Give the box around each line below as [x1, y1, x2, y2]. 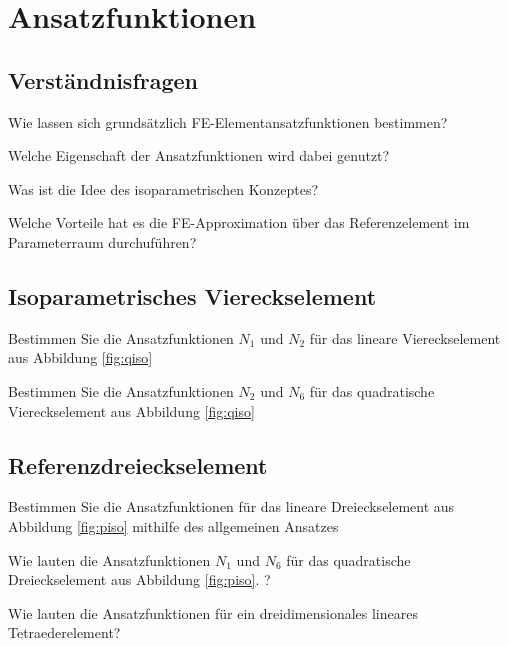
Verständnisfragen [8, 64, 199, 95]
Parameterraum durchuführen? [8, 231, 197, 252]
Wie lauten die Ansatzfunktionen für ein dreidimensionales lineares [8, 602, 418, 623]
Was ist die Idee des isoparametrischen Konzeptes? [8, 178, 319, 199]
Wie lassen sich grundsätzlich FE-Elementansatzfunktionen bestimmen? [8, 111, 448, 132]
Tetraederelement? [8, 622, 121, 643]
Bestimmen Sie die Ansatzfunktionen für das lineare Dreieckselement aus [8, 496, 455, 517]
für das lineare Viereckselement [309, 327, 501, 348]
